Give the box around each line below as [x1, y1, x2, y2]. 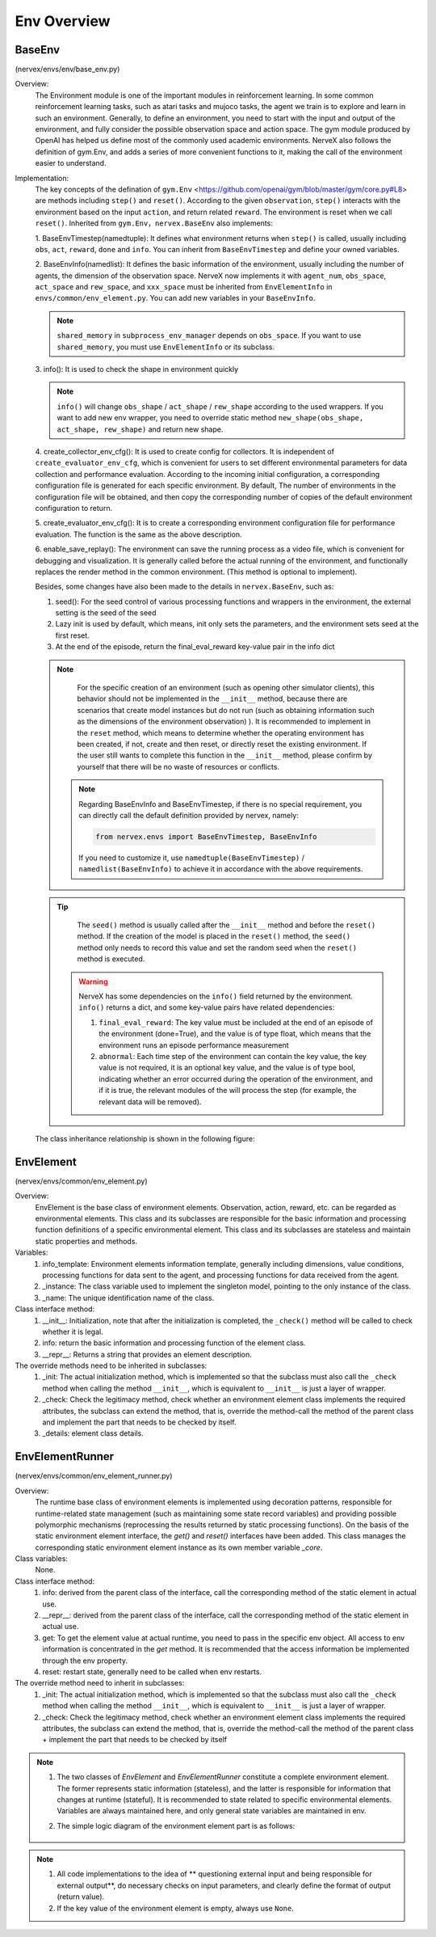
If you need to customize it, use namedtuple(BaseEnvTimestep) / [78, 853, 305, 863]
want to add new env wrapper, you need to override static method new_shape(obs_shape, [57, 413, 364, 423]
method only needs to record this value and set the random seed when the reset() [77, 943, 358, 952]
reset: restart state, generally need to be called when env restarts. [42, 1666, 262, 1677]
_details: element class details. [42, 1428, 145, 1438]
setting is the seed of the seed [55, 608, 157, 618]
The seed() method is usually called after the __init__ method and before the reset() [77, 920, 376, 930]
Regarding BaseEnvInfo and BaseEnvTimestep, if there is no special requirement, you [78, 799, 363, 808]
